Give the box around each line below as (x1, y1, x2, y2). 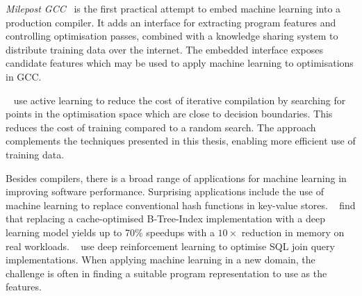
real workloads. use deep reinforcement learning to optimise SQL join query (6, 238, 335, 253)
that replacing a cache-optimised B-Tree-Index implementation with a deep (6, 211, 325, 226)
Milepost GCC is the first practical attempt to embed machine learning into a (6, 1, 341, 15)
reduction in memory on (241, 224, 345, 239)
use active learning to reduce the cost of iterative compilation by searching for (13, 92, 346, 107)
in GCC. (6, 69, 42, 83)
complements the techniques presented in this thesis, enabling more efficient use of (6, 133, 356, 148)
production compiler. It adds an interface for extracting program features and (6, 15, 336, 29)
